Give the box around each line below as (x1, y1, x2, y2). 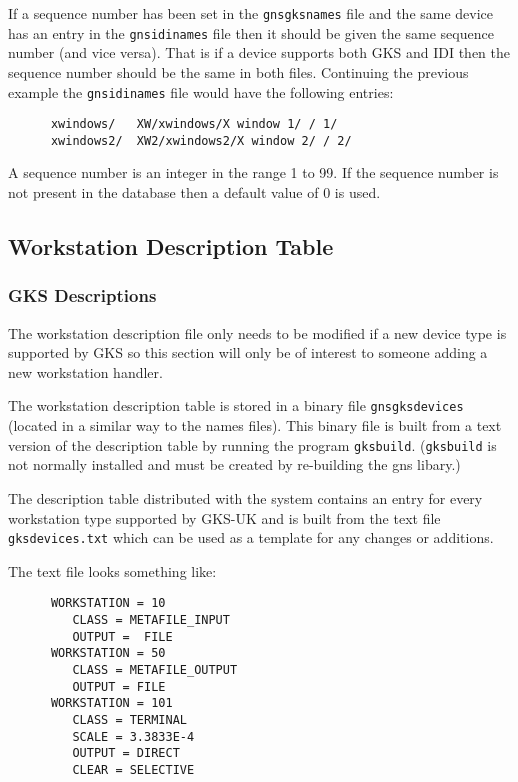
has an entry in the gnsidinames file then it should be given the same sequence (8, 22, 494, 43)
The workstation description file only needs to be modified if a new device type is (8, 322, 507, 343)
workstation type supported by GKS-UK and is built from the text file (8, 507, 441, 528)
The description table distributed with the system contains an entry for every (8, 487, 483, 508)
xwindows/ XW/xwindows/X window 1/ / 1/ (50, 117, 338, 132)
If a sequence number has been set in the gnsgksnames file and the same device (8, 3, 494, 23)
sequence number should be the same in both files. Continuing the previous (8, 61, 469, 82)
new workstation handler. (8, 361, 163, 382)
